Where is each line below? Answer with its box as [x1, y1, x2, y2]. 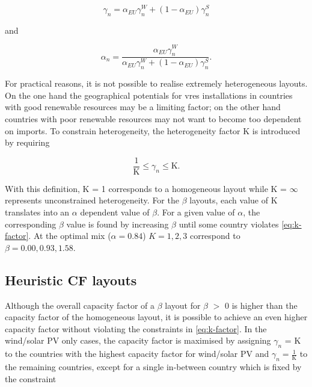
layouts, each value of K [189, 194, 278, 206]
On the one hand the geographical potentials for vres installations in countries [5, 88, 293, 101]
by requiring [5, 136, 50, 149]
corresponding [5, 217, 57, 230]
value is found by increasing [66, 217, 169, 230]
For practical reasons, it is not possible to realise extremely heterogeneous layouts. [5, 77, 308, 90]
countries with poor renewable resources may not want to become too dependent [5, 112, 302, 125]
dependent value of [80, 205, 150, 218]
